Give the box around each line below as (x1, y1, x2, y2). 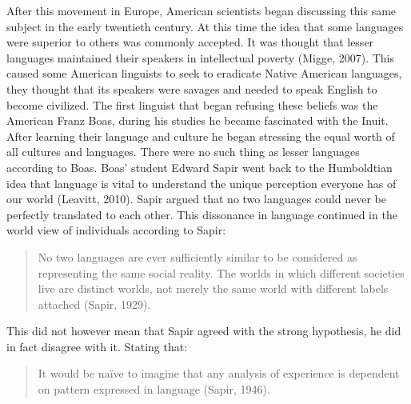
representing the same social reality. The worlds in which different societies (38, 264, 405, 281)
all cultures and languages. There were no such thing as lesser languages (6, 143, 360, 160)
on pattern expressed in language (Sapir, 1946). (38, 381, 270, 398)
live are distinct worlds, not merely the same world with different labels (38, 280, 389, 297)
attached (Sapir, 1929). (38, 295, 151, 312)
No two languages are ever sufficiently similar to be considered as (38, 248, 357, 265)
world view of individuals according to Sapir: (6, 222, 226, 238)
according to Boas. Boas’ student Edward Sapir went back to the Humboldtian (6, 158, 393, 175)
